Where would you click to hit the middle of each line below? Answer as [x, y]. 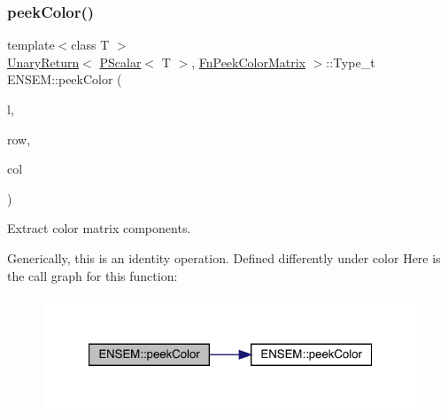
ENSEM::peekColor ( [65, 79]
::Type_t [351, 62]
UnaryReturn [43, 62]
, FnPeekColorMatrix [249, 62]
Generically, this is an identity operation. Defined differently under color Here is [224, 257]
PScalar [120, 62]
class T [90, 45]
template [31, 45]
